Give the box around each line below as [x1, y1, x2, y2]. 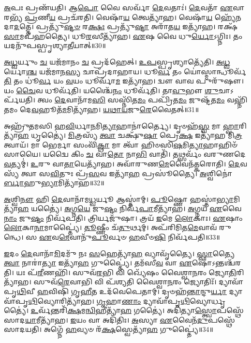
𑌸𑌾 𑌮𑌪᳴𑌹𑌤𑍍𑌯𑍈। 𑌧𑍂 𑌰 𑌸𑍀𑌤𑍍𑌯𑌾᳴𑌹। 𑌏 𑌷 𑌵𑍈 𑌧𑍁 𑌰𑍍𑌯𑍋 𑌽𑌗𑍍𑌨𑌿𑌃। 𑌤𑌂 [4, 31, 243, 41]
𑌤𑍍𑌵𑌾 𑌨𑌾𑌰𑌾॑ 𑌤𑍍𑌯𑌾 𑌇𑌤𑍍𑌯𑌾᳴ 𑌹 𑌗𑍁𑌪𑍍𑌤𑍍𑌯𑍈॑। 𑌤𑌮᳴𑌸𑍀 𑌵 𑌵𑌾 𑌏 [4, 258, 192, 268]
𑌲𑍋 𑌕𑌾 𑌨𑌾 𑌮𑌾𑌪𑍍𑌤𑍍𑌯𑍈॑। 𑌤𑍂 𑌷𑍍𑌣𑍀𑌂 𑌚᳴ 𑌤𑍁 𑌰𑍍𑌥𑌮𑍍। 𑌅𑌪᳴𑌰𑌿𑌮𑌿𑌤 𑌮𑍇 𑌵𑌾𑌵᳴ [4, 222, 217, 232]
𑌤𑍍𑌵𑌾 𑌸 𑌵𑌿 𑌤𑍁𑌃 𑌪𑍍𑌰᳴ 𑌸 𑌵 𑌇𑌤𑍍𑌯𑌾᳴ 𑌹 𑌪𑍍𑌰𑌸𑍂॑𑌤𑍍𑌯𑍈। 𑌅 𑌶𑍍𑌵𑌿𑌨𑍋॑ [21, 168, 232, 178]
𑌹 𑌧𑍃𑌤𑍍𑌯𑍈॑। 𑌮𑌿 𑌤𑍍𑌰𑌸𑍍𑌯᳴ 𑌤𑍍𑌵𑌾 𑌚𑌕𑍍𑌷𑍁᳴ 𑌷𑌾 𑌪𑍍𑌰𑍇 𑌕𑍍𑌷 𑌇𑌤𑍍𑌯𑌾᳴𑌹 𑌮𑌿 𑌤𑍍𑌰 [17, 130, 242, 140]
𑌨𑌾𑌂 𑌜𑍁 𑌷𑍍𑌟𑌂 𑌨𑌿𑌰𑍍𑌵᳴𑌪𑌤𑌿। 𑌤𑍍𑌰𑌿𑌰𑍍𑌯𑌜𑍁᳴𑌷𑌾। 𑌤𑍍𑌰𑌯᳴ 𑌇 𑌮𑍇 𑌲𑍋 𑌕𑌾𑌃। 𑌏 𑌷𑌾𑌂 [4, 212, 243, 223]
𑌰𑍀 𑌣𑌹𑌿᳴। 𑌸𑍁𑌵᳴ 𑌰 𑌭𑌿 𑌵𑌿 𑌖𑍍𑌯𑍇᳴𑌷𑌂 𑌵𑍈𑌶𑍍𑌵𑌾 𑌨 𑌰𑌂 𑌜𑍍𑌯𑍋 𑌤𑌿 [37, 267, 236, 277]
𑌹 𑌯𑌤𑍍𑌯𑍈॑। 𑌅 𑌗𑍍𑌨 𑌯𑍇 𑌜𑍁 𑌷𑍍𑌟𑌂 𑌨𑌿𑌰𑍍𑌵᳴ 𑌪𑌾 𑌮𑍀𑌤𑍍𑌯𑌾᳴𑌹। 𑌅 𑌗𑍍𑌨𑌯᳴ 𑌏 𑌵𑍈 [17, 203, 242, 213]
